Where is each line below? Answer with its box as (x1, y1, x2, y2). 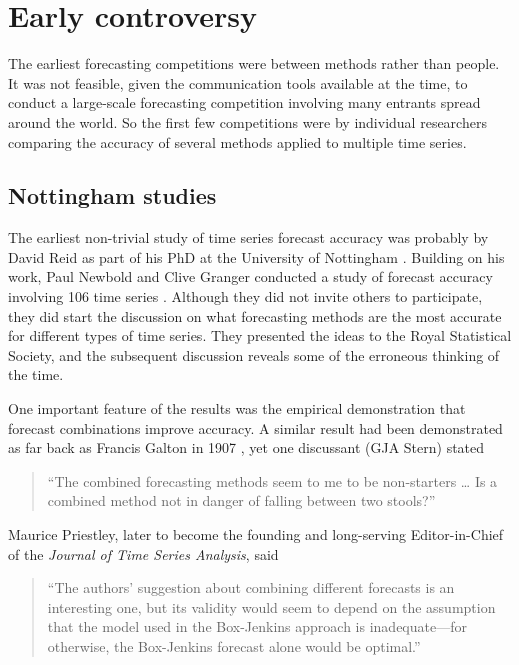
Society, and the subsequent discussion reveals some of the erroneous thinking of (8, 344, 500, 365)
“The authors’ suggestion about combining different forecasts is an (47, 577, 455, 598)
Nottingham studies (8, 180, 217, 211)
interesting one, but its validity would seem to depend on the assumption (47, 596, 496, 617)
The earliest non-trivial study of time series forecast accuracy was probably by (8, 227, 489, 248)
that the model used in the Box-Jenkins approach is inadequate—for (47, 616, 467, 637)
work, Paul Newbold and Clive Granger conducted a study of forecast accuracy (8, 266, 493, 287)
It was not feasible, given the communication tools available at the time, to (8, 72, 468, 93)
